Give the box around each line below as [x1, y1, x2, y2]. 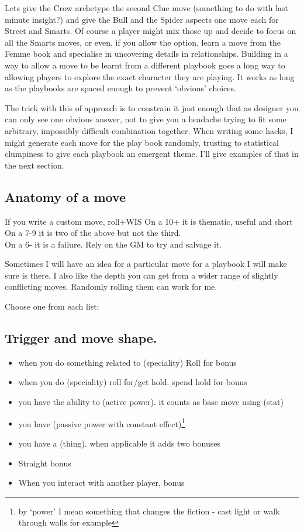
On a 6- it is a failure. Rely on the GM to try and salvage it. [5, 238, 222, 250]
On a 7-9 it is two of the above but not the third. [5, 226, 181, 239]
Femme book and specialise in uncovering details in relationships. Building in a [5, 47, 288, 60]
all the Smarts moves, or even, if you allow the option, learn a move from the [5, 36, 281, 48]
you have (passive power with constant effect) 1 [18, 416, 185, 430]
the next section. [5, 159, 64, 171]
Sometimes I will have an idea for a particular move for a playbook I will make [5, 258, 287, 270]
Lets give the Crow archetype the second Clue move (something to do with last [5, 2, 289, 13]
